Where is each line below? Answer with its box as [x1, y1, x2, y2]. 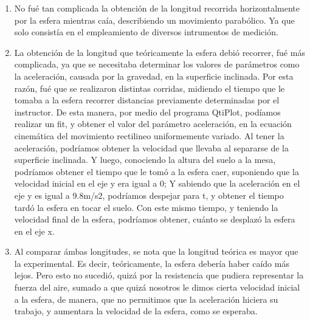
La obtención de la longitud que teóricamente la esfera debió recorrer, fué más [14, 46, 305, 58]
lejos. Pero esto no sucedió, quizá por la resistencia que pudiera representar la [14, 269, 304, 281]
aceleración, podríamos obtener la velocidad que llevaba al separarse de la [14, 141, 289, 154]
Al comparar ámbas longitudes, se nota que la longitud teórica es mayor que [14, 245, 298, 258]
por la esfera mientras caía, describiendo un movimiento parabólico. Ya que [14, 13, 295, 26]
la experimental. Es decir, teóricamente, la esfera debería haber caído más [14, 257, 289, 269]
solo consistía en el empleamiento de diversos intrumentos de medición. [14, 26, 278, 38]
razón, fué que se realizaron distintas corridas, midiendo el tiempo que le [14, 81, 285, 94]
